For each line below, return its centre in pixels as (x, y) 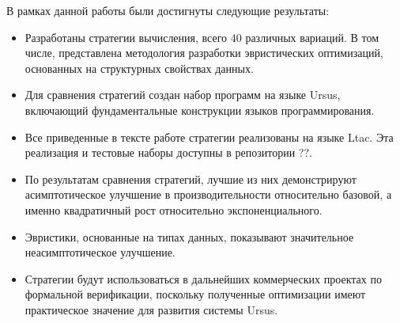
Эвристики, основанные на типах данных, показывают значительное (189, 236)
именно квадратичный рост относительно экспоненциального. (174, 209)
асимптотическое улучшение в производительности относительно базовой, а (208, 194)
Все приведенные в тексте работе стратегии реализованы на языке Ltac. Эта (209, 137)
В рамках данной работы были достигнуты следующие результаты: (168, 10)
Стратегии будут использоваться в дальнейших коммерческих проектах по (203, 278)
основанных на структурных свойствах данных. (139, 68)
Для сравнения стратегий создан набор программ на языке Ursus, (183, 95)
